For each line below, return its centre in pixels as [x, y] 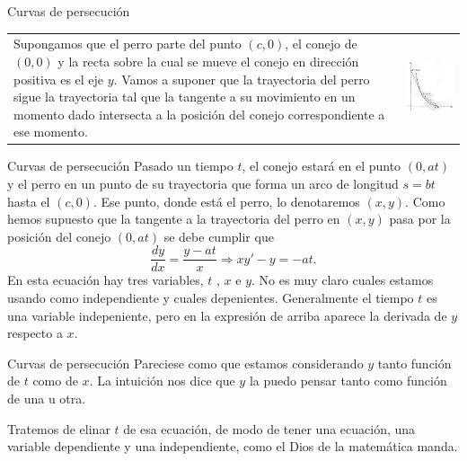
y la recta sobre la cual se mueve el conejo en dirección [208, 61]
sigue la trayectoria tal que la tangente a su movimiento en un [185, 97]
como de [55, 381]
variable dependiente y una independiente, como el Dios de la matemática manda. [233, 446]
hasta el [29, 201]
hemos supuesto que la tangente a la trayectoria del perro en [174, 219]
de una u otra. [47, 398]
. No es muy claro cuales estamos [343, 280]
